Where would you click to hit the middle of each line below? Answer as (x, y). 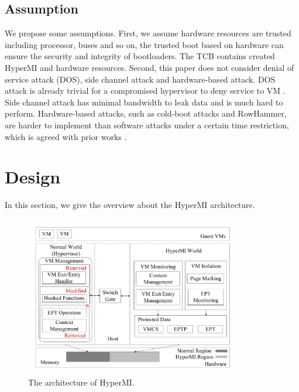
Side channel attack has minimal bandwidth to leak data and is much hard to (144, 102)
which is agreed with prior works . (66, 136)
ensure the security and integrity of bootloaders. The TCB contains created (140, 56)
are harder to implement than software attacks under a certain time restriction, (147, 125)
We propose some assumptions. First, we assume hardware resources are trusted (148, 33)
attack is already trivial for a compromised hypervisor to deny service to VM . (145, 91)
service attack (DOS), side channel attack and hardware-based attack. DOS (140, 79)
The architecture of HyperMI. (81, 382)
